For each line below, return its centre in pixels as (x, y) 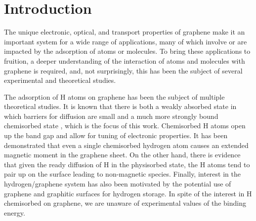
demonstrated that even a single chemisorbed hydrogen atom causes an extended (126, 145)
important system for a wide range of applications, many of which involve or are (126, 41)
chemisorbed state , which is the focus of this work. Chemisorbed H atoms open (125, 126)
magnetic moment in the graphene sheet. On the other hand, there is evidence (122, 155)
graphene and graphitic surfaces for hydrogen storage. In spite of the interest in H (128, 193)
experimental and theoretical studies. (60, 80)
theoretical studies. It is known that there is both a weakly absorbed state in (120, 106)
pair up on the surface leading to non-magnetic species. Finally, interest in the (122, 174)
